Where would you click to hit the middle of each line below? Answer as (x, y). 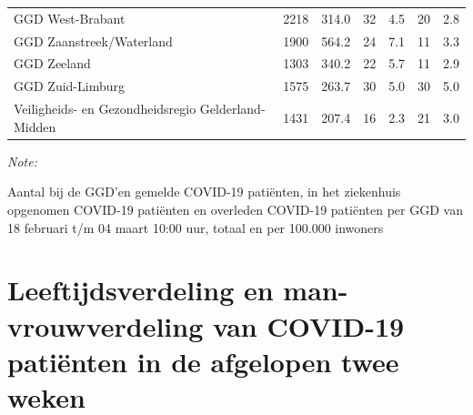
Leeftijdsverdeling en (141, 290)
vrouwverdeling (106, 325)
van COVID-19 (308, 325)
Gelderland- (232, 109)
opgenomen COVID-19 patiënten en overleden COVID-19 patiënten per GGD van (235, 209)
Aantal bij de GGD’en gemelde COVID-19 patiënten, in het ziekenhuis (204, 192)
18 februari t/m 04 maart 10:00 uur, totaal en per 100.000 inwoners (196, 227)
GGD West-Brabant (70, 18)
